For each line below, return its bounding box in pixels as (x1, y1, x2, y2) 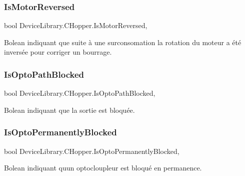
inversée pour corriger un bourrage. (4, 47, 112, 57)
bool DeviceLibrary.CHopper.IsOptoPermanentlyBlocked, (4, 145, 179, 156)
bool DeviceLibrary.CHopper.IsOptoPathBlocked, (4, 88, 155, 98)
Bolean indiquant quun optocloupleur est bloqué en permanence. (4, 162, 202, 173)
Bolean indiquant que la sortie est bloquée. (4, 104, 135, 115)
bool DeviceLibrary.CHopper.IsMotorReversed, (4, 20, 147, 31)
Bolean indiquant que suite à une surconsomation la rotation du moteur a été (4, 37, 241, 47)
